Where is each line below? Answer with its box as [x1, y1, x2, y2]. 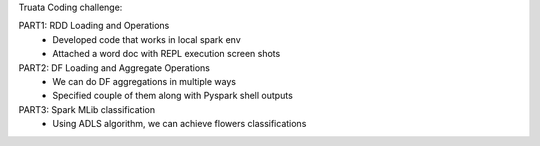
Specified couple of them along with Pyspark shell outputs [52, 90, 294, 102]
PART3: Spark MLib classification [18, 103, 155, 115]
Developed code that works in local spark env [52, 33, 242, 45]
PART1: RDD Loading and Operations [18, 20, 170, 32]
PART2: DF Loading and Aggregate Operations [18, 61, 210, 74]
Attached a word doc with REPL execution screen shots [52, 48, 281, 60]
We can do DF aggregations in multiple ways [52, 75, 237, 87]
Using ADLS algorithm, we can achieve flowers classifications [52, 118, 307, 130]
